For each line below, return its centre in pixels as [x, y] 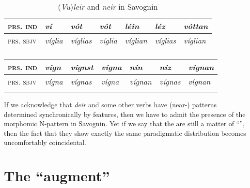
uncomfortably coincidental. [45, 142]
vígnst [82, 67]
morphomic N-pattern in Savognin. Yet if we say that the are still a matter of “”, [124, 123]
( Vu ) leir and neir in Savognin [108, 7]
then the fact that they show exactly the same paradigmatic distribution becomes [125, 133]
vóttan [196, 26]
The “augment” [57, 176]
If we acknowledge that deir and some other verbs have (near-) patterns [110, 104]
